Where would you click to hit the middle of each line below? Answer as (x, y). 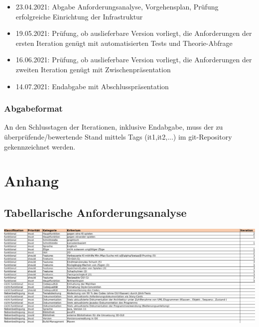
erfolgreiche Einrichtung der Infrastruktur (79, 16)
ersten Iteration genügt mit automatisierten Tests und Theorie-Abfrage (124, 43)
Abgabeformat (33, 108)
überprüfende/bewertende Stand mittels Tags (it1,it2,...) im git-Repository (118, 136)
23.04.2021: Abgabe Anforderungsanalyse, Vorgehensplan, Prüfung (117, 6)
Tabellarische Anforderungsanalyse (95, 212)
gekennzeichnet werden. (40, 146)
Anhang (31, 181)
